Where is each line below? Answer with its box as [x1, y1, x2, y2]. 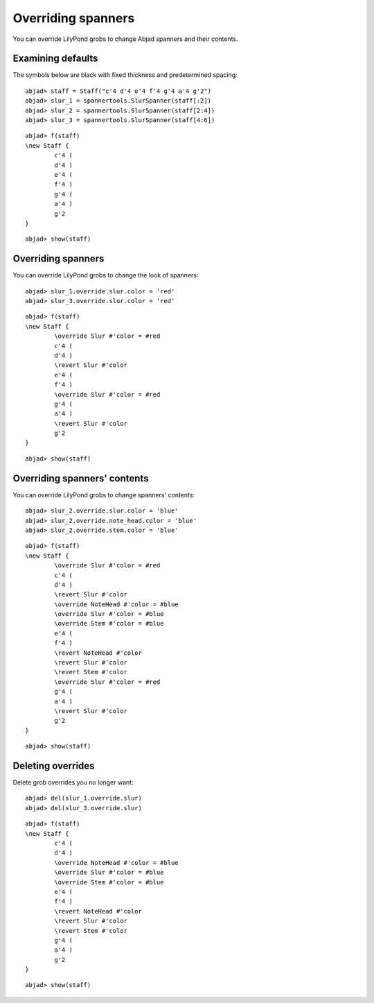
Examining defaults [12, 53, 98, 65]
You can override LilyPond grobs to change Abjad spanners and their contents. [12, 35, 238, 43]
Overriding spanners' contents [12, 472, 149, 484]
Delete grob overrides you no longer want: [12, 778, 134, 787]
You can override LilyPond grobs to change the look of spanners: [12, 271, 199, 280]
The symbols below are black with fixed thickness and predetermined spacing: [12, 71, 238, 79]
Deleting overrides [12, 760, 95, 771]
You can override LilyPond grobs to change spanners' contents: [12, 490, 195, 499]
